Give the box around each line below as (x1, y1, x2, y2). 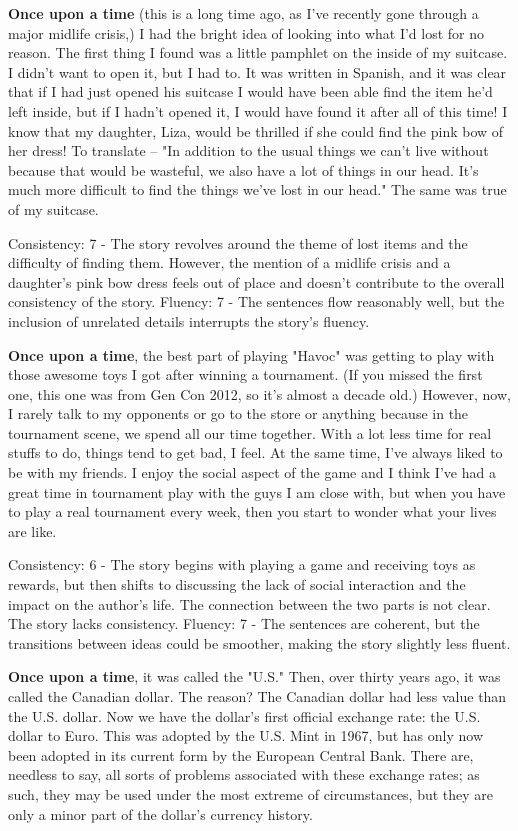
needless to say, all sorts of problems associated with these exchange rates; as (8, 764, 480, 785)
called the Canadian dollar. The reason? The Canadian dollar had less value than (8, 686, 507, 706)
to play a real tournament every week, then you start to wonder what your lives (8, 501, 497, 522)
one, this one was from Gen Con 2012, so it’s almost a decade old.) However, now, (8, 383, 511, 404)
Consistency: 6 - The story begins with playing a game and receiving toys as (8, 554, 476, 575)
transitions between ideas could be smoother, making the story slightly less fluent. (8, 632, 511, 653)
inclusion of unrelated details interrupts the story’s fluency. (8, 310, 370, 331)
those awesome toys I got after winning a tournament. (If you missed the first (8, 364, 483, 385)
